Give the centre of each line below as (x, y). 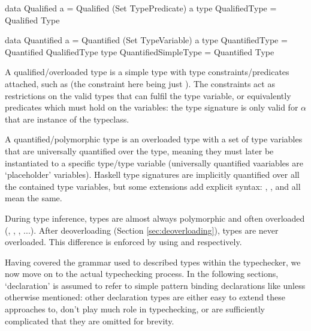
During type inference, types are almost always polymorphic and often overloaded (155, 218)
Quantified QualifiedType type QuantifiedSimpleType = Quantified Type (140, 51)
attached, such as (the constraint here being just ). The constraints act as (140, 83)
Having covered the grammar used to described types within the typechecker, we (153, 262)
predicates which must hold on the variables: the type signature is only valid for (152, 107)
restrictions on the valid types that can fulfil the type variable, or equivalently (148, 95)
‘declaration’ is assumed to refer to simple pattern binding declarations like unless (155, 285)
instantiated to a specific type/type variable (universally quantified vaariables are (154, 162)
